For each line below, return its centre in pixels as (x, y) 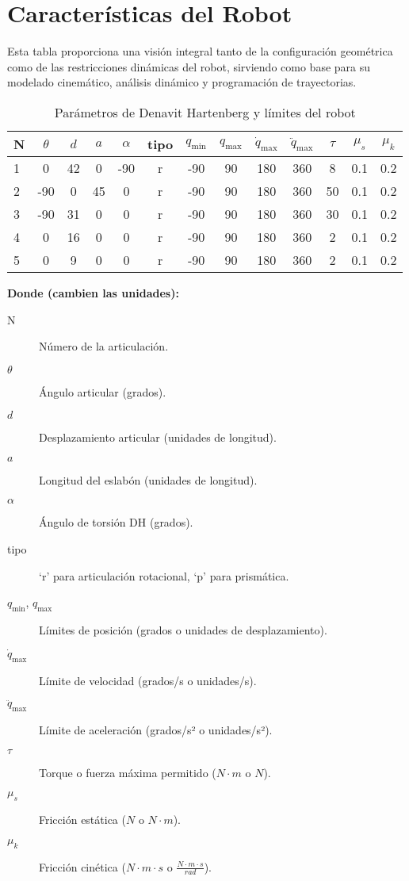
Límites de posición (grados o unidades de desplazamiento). (183, 630)
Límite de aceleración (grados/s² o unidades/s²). (156, 730)
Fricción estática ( (82, 820)
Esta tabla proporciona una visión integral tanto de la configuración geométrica (200, 51)
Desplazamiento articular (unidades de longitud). (158, 437)
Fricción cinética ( (82, 866)
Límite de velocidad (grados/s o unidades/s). (148, 680)
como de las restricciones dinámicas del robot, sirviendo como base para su (189, 66)
